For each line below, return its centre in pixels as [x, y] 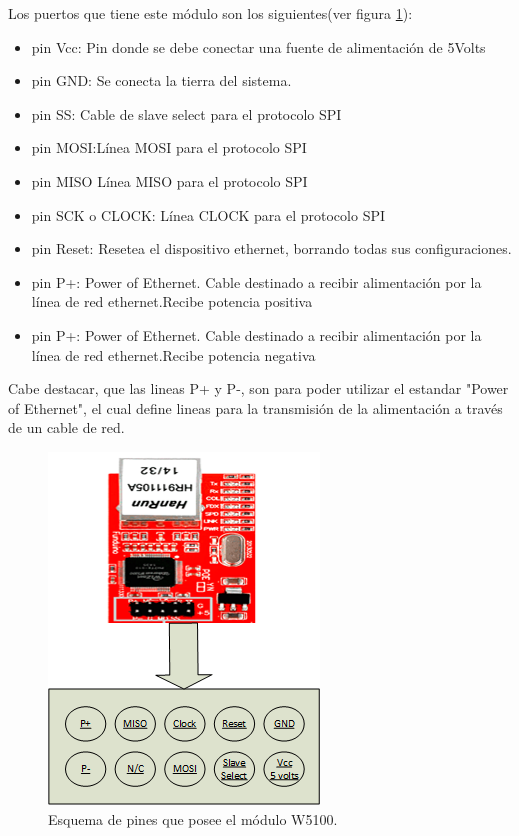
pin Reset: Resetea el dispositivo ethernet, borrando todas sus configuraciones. [271, 248]
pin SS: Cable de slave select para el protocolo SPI [186, 113]
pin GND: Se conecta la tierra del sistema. [161, 80]
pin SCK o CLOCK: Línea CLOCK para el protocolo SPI [208, 214]
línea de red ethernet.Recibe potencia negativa [173, 354]
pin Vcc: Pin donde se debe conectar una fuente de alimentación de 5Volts [258, 46]
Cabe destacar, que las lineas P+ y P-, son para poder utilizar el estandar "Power [258, 388]
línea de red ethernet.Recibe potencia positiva [172, 301]
